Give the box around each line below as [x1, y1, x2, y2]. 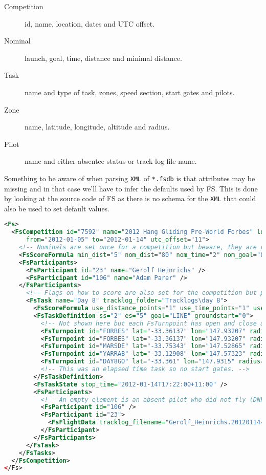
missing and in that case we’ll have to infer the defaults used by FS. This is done [4, 183, 258, 193]
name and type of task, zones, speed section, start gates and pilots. [25, 87, 235, 97]
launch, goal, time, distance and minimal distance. [25, 52, 182, 63]
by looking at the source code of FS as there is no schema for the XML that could [4, 193, 256, 204]
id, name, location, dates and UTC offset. [25, 18, 155, 29]
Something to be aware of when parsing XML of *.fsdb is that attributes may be [4, 172, 255, 183]
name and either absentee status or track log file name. [25, 156, 197, 166]
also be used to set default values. [4, 203, 110, 213]
